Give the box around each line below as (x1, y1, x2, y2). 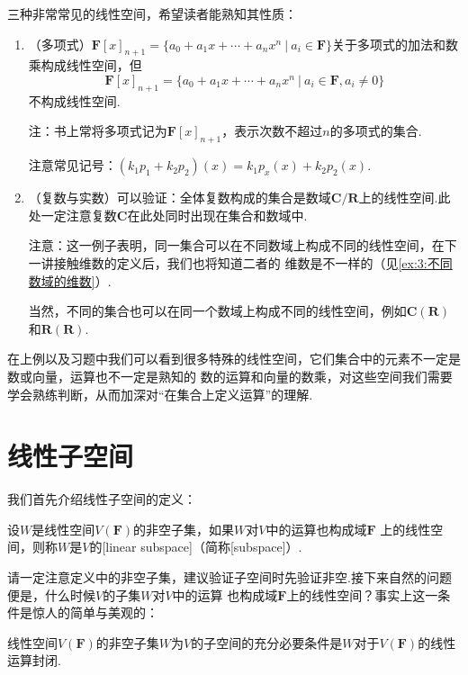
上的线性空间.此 (358, 188, 451, 207)
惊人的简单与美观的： (31, 603, 158, 622)
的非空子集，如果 (133, 519, 234, 538)
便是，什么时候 (7, 585, 95, 604)
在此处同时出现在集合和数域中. (127, 205, 308, 224)
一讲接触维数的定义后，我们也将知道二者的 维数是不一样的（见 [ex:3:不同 (28, 253, 453, 272)
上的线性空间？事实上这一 (286, 585, 438, 604)
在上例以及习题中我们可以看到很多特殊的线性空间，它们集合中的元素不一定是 (7, 349, 461, 368)
